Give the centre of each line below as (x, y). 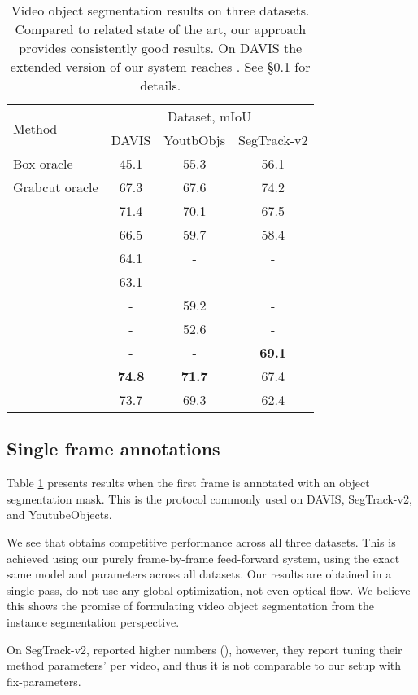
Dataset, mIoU (210, 116)
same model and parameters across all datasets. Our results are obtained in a (199, 574)
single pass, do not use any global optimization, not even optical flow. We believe (209, 589)
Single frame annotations (113, 449)
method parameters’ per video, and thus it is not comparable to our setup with (204, 665)
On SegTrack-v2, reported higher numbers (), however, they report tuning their (205, 649)
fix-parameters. (44, 681)
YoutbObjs (195, 140)
